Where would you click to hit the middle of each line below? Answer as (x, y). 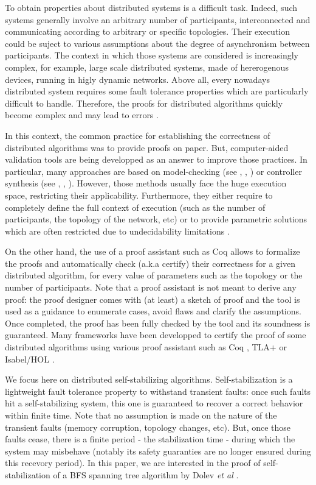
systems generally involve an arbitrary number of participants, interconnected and (158, 19)
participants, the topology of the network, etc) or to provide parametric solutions (156, 219)
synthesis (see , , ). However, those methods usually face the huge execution (146, 183)
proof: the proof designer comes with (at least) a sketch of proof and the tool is (153, 299)
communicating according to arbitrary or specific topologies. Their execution (148, 31)
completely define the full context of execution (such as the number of (135, 207)
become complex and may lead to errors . (82, 115)
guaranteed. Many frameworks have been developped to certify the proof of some (156, 335)
